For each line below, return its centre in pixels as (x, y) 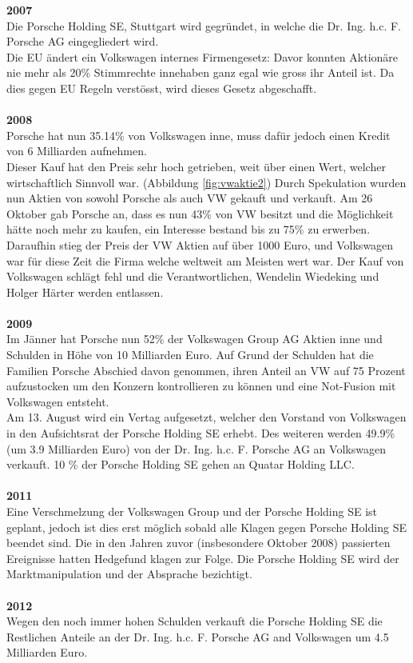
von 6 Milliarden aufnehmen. (77, 151)
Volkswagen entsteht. (58, 401)
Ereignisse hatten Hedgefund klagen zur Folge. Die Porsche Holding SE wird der (203, 558)
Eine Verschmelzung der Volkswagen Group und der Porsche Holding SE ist (192, 511)
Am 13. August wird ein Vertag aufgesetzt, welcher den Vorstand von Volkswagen (206, 417)
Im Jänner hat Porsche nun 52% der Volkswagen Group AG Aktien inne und (195, 339)
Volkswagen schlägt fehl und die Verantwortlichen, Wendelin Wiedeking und (193, 276)
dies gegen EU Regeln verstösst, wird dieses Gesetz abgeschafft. (162, 88)
